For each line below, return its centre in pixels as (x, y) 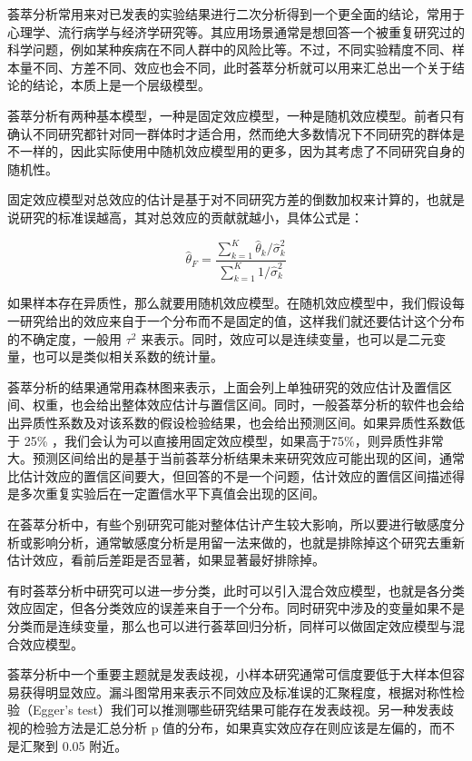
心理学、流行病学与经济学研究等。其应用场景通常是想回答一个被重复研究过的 (236, 31)
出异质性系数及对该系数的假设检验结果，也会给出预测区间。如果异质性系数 (230, 422)
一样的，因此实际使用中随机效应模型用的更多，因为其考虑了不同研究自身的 (242, 151)
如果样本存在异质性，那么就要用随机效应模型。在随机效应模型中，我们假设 (230, 303)
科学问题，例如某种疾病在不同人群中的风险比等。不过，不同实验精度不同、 (230, 49)
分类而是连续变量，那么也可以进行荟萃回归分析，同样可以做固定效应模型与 (230, 625)
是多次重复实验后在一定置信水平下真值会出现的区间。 (166, 494)
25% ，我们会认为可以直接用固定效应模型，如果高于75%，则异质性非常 (234, 440)
